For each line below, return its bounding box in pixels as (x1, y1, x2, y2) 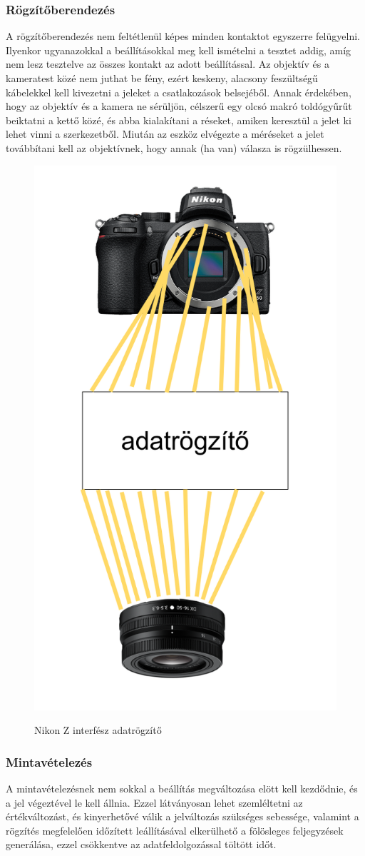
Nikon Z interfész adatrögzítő (34, 722, 162, 737)
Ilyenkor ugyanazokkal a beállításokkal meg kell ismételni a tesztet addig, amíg (6, 42, 351, 57)
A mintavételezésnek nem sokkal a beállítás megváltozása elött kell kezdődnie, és (6, 781, 358, 796)
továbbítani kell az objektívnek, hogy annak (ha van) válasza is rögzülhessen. (6, 140, 342, 155)
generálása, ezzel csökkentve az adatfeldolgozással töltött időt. (6, 837, 277, 852)
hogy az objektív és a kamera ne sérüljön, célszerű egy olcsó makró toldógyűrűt (6, 99, 352, 114)
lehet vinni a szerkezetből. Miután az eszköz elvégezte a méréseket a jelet (6, 126, 324, 141)
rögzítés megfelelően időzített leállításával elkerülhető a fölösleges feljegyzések (6, 822, 344, 837)
